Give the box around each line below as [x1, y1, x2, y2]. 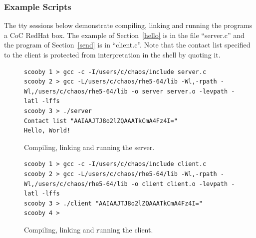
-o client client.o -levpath [131, 180, 228, 187]
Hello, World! [24, 127, 71, 134]
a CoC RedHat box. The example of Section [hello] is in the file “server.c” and [4, 29, 245, 40]
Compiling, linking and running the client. [24, 224, 153, 234]
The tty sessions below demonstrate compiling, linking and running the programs [4, 20, 253, 30]
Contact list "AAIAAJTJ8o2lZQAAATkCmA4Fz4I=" [24, 117, 178, 124]
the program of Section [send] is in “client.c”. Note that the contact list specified [4, 39, 251, 50]
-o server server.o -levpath [131, 87, 228, 95]
